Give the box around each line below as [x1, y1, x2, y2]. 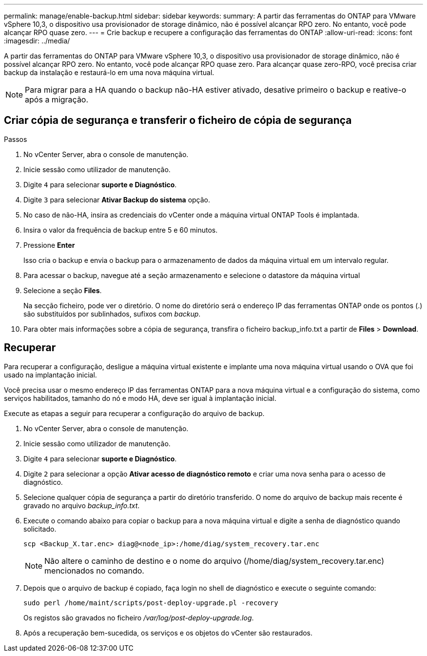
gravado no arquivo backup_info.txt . [23, 501, 140, 510]
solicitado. [23, 524, 57, 533]
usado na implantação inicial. [4, 370, 97, 379]
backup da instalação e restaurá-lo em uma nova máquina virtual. [4, 68, 214, 77]
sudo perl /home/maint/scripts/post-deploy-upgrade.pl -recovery [23, 598, 278, 607]
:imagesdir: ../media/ [4, 37, 70, 45]
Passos [4, 135, 27, 143]
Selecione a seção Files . [23, 286, 102, 295]
